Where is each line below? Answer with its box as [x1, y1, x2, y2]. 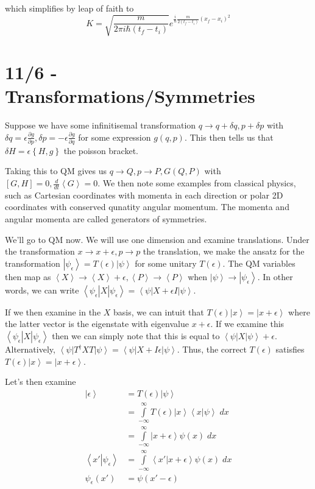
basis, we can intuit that [113, 305, 204, 318]
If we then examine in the [5, 305, 101, 318]
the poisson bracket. [63, 144, 138, 157]
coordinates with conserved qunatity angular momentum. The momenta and [5, 200, 289, 213]
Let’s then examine [5, 375, 76, 388]
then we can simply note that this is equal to [52, 329, 220, 342]
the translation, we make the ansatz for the [143, 245, 305, 258]
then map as [5, 270, 51, 283]
